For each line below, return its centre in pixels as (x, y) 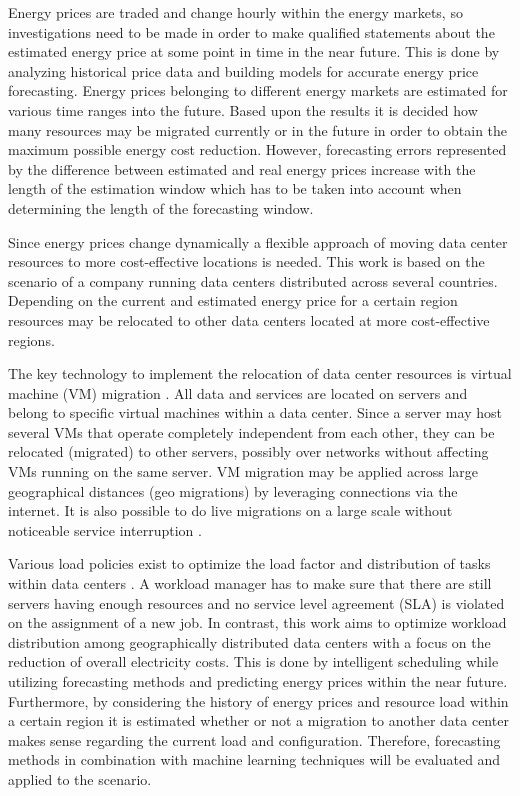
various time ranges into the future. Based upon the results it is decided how (243, 109)
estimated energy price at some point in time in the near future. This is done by (254, 51)
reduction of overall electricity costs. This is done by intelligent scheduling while (253, 661)
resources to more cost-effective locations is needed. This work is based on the (246, 261)
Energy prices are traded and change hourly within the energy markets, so (235, 12)
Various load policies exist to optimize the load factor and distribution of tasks (249, 563)
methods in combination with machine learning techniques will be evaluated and (254, 759)
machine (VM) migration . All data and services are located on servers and (238, 392)
